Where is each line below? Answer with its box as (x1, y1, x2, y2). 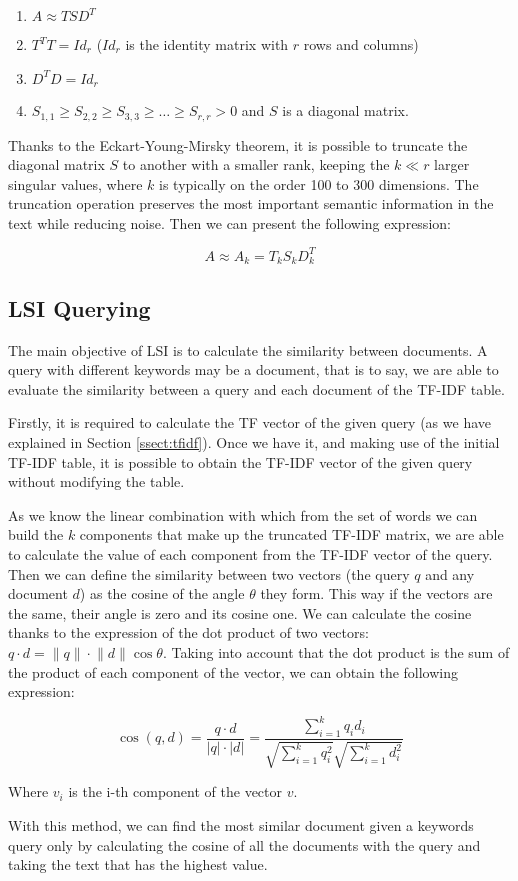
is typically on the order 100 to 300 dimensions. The (159, 173, 479, 194)
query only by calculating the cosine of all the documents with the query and (8, 834, 481, 855)
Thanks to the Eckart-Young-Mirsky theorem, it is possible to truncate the (8, 134, 468, 155)
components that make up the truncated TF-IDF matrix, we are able (79, 524, 504, 545)
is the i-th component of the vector (68, 781, 282, 802)
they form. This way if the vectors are (260, 583, 493, 604)
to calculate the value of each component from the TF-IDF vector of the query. (8, 543, 493, 564)
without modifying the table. (8, 471, 185, 492)
